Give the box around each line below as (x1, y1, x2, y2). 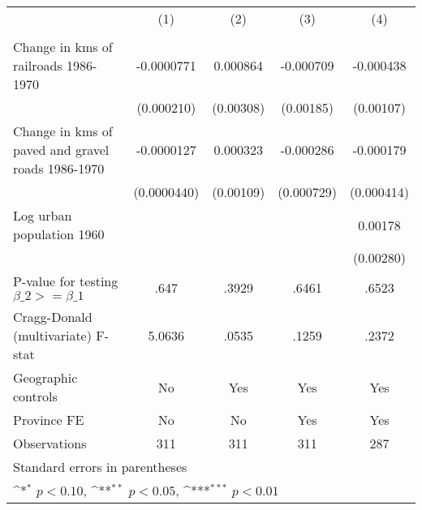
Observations (13, 434, 87, 452)
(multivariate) (13, 326, 92, 345)
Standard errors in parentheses (13, 457, 187, 476)
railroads (13, 56, 62, 75)
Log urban (13, 206, 72, 225)
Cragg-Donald (13, 307, 93, 326)
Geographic (13, 368, 78, 387)
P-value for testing (13, 272, 118, 290)
